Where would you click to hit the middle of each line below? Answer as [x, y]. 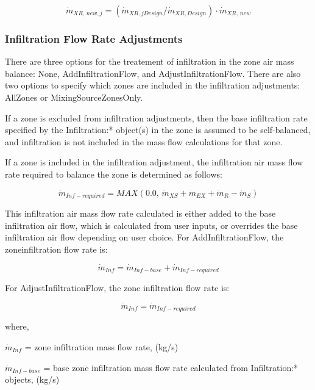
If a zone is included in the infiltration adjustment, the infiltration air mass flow [154, 162]
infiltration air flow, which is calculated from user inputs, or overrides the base [151, 225]
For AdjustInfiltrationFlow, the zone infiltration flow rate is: [117, 288]
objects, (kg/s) [32, 379]
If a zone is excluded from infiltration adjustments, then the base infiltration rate [156, 117]
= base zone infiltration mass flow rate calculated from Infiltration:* [171, 367]
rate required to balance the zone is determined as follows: [114, 174]
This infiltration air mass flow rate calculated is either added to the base [140, 213]
